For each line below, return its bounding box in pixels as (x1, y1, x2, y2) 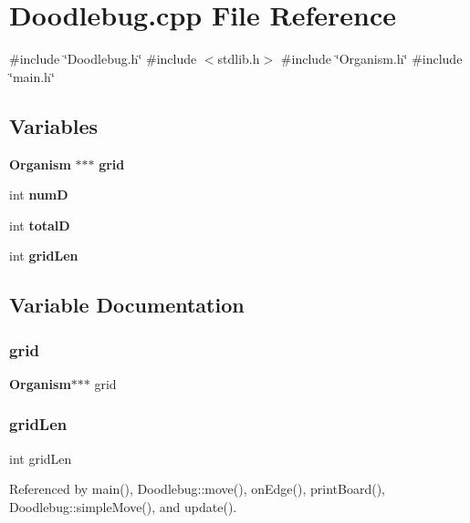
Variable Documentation (9, 291, 245, 319)
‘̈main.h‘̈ (9, 67, 55, 86)
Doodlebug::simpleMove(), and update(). (9, 497, 237, 516)
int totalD (9, 215, 70, 234)
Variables (9, 111, 99, 139)
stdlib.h (217, 49, 260, 68)
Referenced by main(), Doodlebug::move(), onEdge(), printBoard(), (9, 479, 386, 498)
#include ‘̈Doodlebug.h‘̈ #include (9, 49, 197, 68)
